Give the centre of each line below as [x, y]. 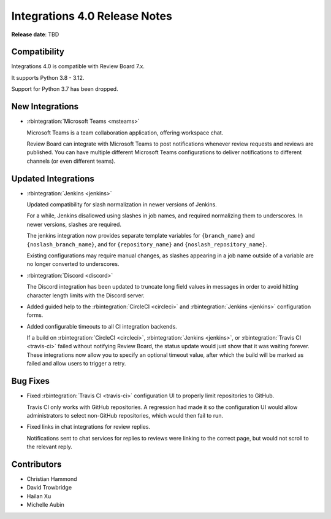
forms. [35, 315]
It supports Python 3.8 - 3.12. [48, 77]
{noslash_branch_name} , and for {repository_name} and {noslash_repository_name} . [147, 244]
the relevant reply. [50, 447]
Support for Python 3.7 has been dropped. [65, 89]
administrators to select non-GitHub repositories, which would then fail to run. [125, 415]
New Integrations [45, 107]
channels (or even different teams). [71, 161]
